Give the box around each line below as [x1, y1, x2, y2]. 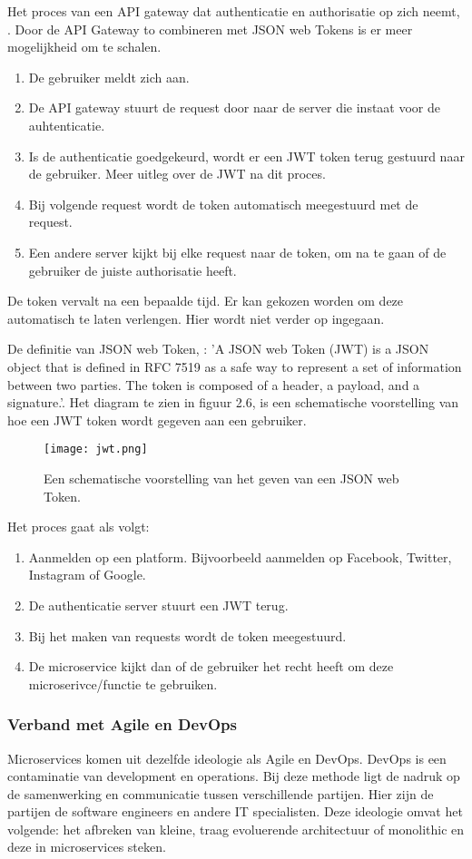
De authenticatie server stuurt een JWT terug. [28, 595, 289, 614]
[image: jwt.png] [44, 443, 148, 456]
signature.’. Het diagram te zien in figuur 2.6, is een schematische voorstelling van [7, 393, 459, 412]
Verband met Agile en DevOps [7, 713, 237, 736]
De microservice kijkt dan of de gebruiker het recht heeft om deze [28, 657, 394, 676]
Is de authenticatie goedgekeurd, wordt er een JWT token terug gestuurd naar [28, 146, 465, 165]
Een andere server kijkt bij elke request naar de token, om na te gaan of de [28, 242, 447, 261]
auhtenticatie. [28, 115, 105, 134]
